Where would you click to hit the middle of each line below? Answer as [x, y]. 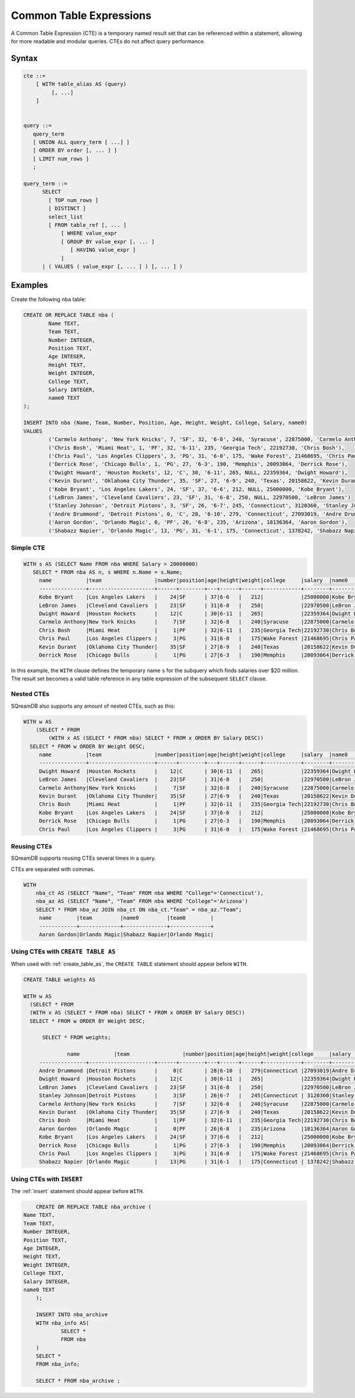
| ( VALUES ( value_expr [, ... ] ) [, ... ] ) [112, 266]
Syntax [24, 58]
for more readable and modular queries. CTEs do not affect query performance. [108, 41]
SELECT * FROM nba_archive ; [78, 1381]
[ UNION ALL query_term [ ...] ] [81, 142]
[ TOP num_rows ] [73, 200]
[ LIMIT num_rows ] [61, 159]
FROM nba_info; [58, 1364]
